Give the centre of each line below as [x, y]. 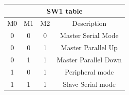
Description [89, 23]
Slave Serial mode [89, 84]
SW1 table [64, 10]
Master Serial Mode [89, 35]
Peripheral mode [89, 71]
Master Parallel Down [89, 59]
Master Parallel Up [89, 47]
